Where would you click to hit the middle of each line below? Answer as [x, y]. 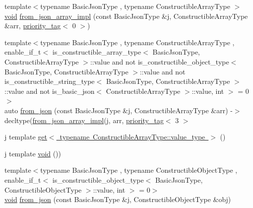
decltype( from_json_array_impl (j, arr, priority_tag [84, 120]
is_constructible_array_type [97, 52]
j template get [26, 137]
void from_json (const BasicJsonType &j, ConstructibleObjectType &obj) [118, 199]
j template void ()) [33, 153]
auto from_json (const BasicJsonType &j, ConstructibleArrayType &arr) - [119, 110]
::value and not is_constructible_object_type [159, 61]
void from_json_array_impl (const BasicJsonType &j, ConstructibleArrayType [126, 16]
